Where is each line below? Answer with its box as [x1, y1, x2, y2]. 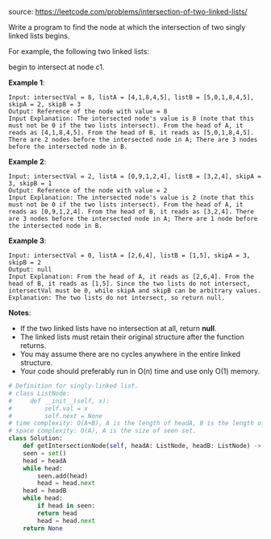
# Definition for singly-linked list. [8, 382, 139, 390]
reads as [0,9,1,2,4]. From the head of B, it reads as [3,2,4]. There [8, 208, 254, 216]
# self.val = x [8, 404, 89, 413]
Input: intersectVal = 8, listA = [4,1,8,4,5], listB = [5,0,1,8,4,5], [8, 93, 254, 102]
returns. [19, 341, 47, 350]
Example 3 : [8, 236, 47, 245]
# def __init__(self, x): [8, 396, 110, 405]
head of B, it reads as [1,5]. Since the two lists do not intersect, [8, 280, 251, 288]
